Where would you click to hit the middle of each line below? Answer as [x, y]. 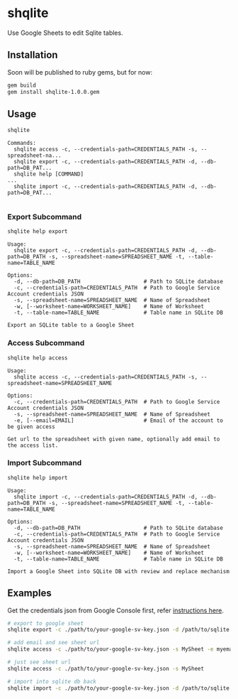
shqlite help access [38, 358]
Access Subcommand [46, 343]
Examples [29, 594]
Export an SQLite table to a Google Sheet [71, 325]
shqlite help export [38, 232]
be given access [31, 427]
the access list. [33, 445]
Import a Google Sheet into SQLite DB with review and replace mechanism [119, 571]
